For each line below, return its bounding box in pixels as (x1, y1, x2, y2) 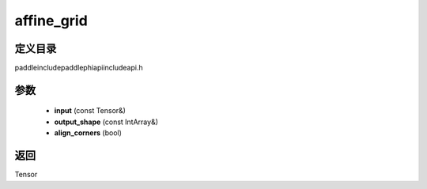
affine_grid (14, 12, 89, 29)
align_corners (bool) (54, 128, 123, 138)
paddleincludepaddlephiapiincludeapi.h (14, 63, 143, 73)
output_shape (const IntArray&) (54, 117, 158, 127)
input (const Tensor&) (54, 106, 127, 115)
